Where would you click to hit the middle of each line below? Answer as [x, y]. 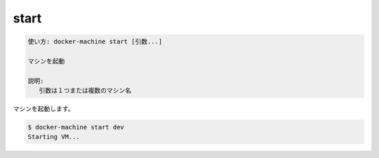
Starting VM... [54, 137]
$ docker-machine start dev [76, 127]
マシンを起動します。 [44, 109]
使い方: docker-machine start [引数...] [95, 42]
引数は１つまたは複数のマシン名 [85, 91]
